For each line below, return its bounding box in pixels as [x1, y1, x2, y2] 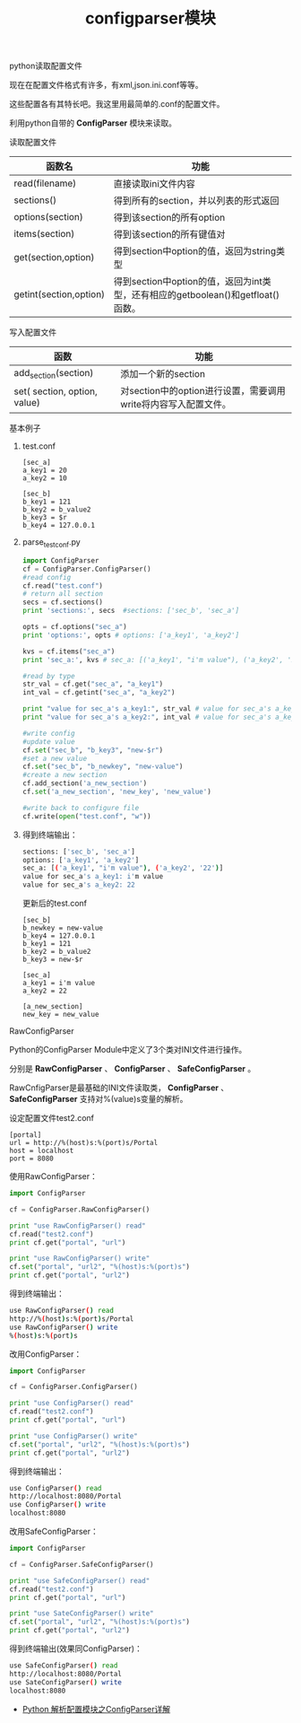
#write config [21, 729, 75, 738]
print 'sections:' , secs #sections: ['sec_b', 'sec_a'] [21, 607, 240, 616]
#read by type [21, 671, 75, 680]
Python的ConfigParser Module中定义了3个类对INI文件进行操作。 [9, 1045, 247, 1055]
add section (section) [13, 366, 94, 380]
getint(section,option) [13, 288, 106, 301]
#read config [21, 573, 72, 582]
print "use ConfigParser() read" [9, 1399, 134, 1408]
